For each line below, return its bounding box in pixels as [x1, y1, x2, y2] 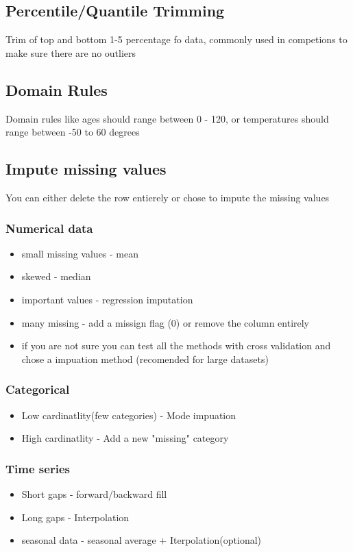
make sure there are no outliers [5, 45, 136, 60]
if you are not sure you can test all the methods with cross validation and [21, 338, 331, 353]
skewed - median [21, 269, 91, 284]
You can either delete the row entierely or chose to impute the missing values [5, 190, 330, 204]
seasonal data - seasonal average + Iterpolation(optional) [21, 533, 262, 547]
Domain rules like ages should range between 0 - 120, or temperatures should [5, 111, 329, 125]
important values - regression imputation [21, 292, 193, 306]
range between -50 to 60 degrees [5, 125, 140, 139]
